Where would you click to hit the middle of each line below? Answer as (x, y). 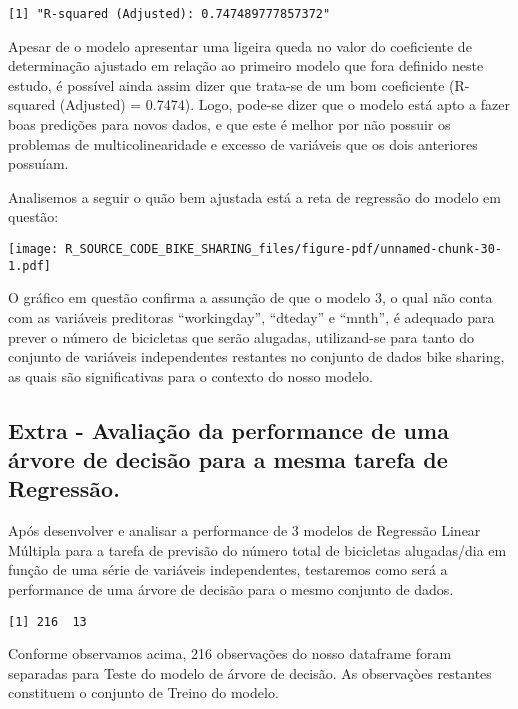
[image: (33, 249)
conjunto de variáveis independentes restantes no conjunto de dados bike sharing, (256, 356)
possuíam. (38, 163)
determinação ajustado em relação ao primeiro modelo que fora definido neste (246, 65)
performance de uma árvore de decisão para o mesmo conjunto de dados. (231, 589)
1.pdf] (29, 265)
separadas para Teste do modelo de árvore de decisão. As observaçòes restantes (250, 672)
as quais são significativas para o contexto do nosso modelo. (190, 375)
